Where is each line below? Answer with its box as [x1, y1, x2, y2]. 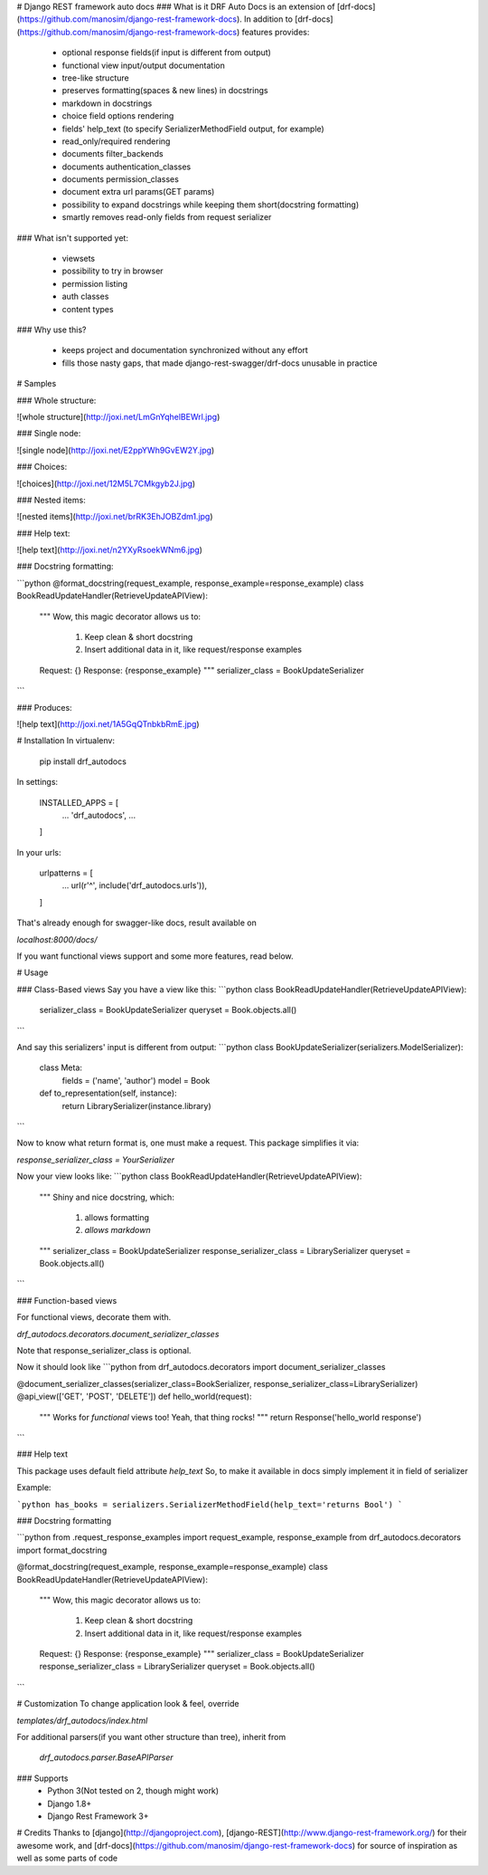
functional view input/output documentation [61, 60, 225, 71]
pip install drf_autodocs [39, 756, 127, 767]
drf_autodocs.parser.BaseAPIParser [39, 1752, 174, 1763]
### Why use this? [16, 324, 87, 335]
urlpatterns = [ [39, 867, 94, 878]
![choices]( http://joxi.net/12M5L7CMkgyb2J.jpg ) [16, 478, 196, 489]
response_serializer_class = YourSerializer [16, 1154, 175, 1165]
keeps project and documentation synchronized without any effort [61, 345, 309, 356]
